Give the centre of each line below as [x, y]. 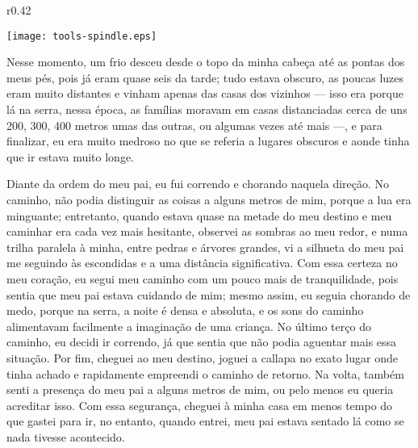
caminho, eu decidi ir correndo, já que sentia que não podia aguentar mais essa [202, 342]
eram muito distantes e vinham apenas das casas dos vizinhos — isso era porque [205, 93]
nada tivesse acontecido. [66, 436]
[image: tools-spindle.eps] [82, 36]
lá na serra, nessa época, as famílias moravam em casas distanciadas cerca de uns [207, 109]
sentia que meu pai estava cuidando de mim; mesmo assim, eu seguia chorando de [209, 294]
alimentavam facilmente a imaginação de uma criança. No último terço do [189, 326]
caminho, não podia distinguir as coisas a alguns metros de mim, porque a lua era [209, 199]
